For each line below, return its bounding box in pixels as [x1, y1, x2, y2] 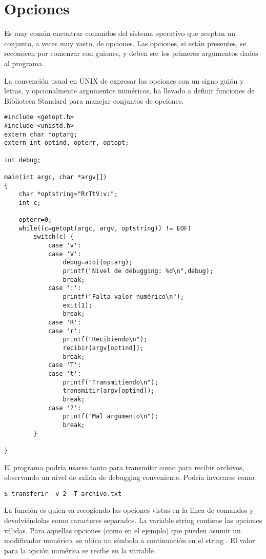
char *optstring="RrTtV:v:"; [18, 190, 118, 198]
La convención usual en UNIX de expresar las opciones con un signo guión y [4, 75, 244, 86]
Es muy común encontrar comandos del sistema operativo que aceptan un [4, 28, 235, 38]
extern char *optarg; [4, 130, 78, 138]
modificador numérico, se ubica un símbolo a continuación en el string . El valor [4, 535, 255, 546]
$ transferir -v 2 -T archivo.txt [4, 490, 122, 497]
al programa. [4, 57, 44, 68]
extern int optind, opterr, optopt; [4, 139, 129, 147]
